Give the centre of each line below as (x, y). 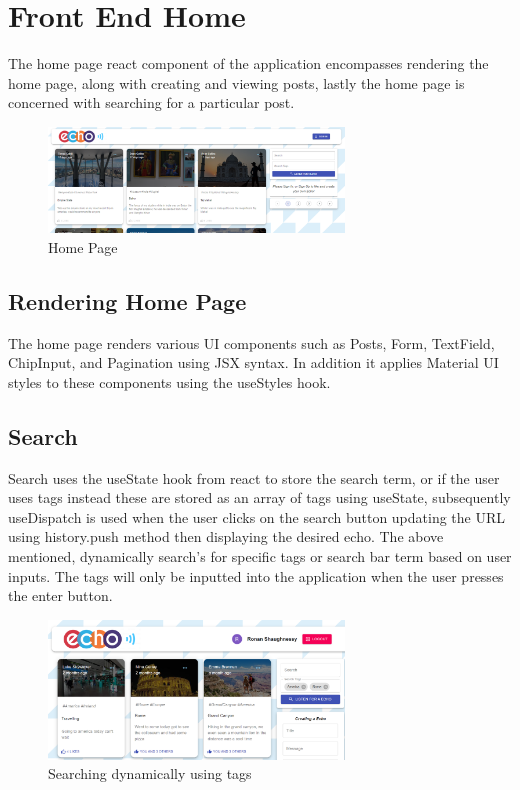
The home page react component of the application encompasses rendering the (248, 63)
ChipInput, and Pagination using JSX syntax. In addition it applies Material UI (253, 362)
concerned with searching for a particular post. (151, 102)
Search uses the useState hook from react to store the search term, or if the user (254, 477)
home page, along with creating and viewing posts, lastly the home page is (236, 82)
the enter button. (60, 595)
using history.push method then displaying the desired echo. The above (226, 536)
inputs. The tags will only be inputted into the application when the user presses (256, 575)
